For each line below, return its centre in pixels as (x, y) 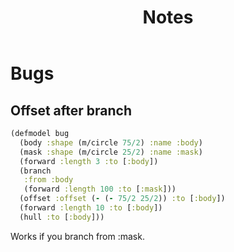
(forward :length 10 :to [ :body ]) (91, 208)
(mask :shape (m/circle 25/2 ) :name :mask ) (111, 152)
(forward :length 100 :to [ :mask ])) (100, 189)
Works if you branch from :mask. (77, 236)
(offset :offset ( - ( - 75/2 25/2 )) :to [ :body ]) (122, 199)
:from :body (48, 180)
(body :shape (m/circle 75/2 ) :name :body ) (111, 142)
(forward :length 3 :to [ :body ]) (89, 161)
